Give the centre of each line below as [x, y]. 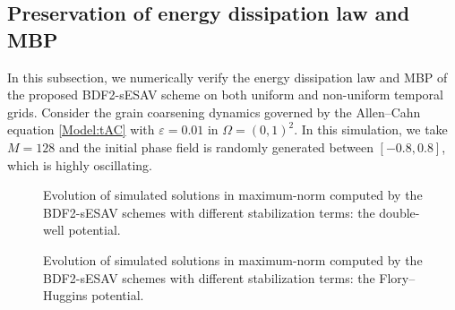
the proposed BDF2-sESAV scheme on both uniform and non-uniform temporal [225, 95]
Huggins [65, 295]
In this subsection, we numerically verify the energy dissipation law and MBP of [227, 77]
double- [399, 212]
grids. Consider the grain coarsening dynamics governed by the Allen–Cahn [214, 112]
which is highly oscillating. [80, 164]
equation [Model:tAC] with [81, 129]
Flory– [397, 277]
